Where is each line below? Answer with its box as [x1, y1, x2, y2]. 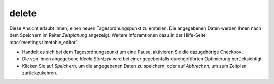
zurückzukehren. [22, 70, 58, 76]
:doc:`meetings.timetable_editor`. [9, 39, 79, 46]
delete [9, 8, 37, 19]
